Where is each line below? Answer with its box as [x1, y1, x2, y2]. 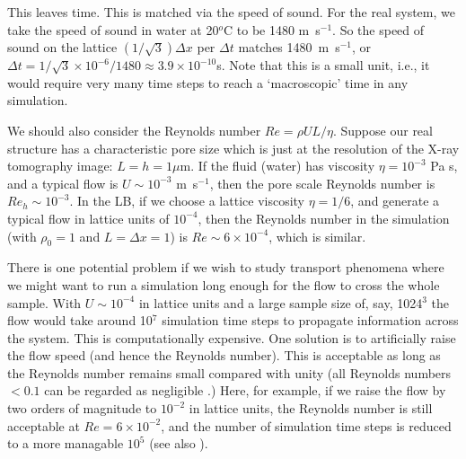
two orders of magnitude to [7, 399, 157, 418]
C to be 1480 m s [224, 20, 321, 39]
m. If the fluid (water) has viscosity [180, 156, 375, 175]
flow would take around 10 [7, 311, 153, 330]
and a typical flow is [7, 173, 119, 192]
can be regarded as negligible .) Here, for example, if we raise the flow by [44, 381, 446, 400]
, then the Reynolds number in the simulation [198, 208, 450, 227]
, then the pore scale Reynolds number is [209, 173, 435, 192]
